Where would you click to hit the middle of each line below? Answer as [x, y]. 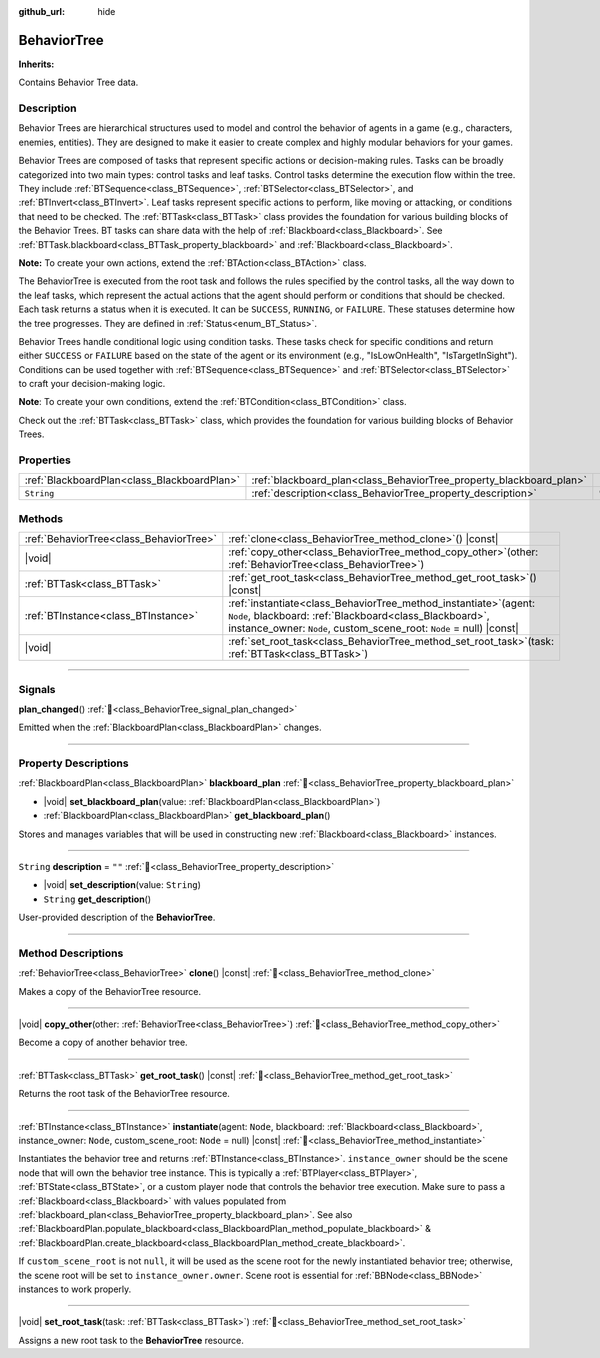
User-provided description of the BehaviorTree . [117, 917]
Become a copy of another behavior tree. [103, 1042]
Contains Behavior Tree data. [78, 82]
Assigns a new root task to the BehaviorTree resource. [131, 1340]
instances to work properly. [75, 1289]
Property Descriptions [73, 763]
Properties [45, 460]
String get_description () [97, 899]
